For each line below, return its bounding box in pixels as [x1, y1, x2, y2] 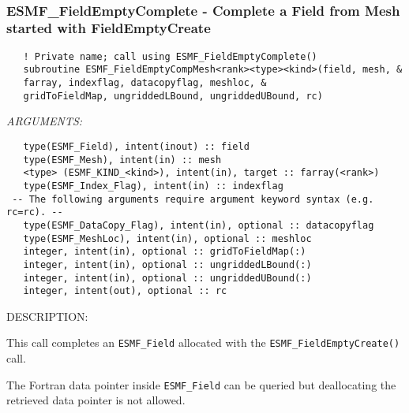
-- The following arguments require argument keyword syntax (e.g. [12, 193, 374, 205]
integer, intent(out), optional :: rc [23, 285, 227, 297]
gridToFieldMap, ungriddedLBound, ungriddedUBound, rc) [23, 90, 323, 102]
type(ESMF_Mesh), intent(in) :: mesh [23, 154, 222, 166]
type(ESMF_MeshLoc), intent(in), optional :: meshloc [23, 233, 312, 244]
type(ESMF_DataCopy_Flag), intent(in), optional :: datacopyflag [23, 219, 374, 231]
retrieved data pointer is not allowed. [6, 392, 186, 408]
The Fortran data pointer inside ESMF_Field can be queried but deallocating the [6, 376, 396, 393]
